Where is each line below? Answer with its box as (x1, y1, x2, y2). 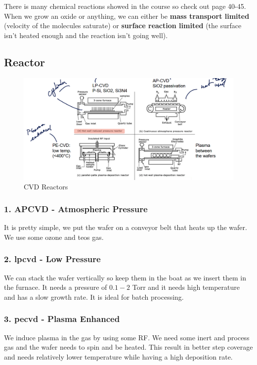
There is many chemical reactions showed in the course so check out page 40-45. (4, 1, 246, 11)
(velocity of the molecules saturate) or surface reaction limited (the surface (4, 20, 242, 31)
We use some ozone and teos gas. (4, 231, 104, 242)
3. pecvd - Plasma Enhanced (4, 313, 120, 325)
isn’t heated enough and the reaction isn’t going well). (4, 30, 168, 40)
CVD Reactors (24, 182, 68, 192)
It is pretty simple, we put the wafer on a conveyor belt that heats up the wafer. (4, 222, 247, 232)
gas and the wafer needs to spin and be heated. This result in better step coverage (4, 342, 253, 352)
